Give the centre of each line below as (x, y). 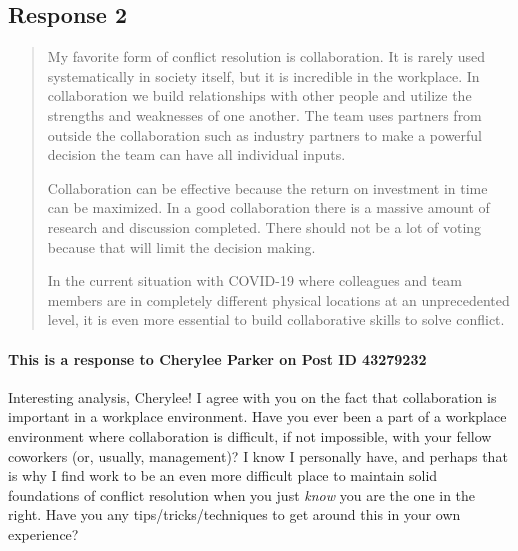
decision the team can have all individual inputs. (196, 154)
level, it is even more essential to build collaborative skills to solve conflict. (276, 319)
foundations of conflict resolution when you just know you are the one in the (242, 494)
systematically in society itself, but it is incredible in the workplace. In (263, 75)
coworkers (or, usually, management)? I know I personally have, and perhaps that (258, 455)
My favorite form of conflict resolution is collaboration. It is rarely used (266, 56)
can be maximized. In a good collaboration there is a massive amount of (268, 207)
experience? (43, 533)
